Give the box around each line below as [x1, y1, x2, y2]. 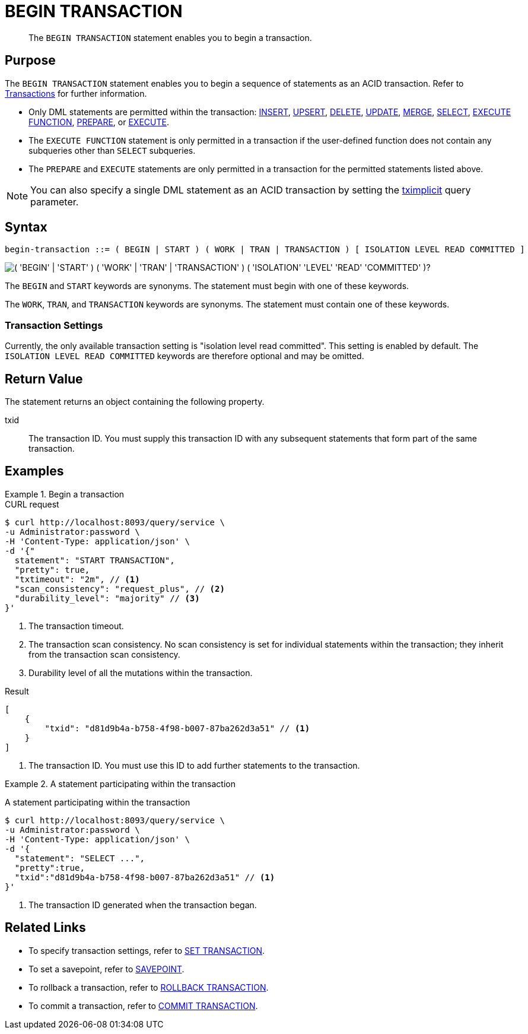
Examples [5, 464, 64, 479]
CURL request [5, 499, 59, 509]
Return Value [5, 371, 83, 386]
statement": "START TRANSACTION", [14, 555, 175, 565]
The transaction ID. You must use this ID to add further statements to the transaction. [28, 760, 360, 770]
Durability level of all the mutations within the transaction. [28, 667, 253, 678]
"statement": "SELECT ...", [14, 853, 145, 863]
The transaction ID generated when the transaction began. [28, 899, 257, 910]
